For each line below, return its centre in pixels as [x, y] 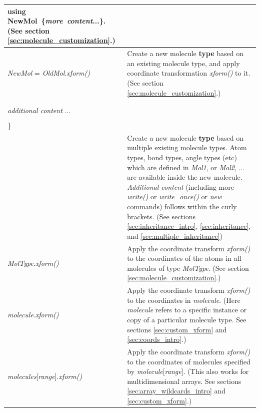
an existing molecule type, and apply [183, 63]
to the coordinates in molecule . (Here [184, 300]
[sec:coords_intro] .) [157, 339]
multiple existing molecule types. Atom [187, 147]
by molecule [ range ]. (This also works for [188, 371]
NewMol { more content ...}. [57, 21]
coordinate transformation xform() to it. [189, 73]
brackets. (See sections [161, 216]
